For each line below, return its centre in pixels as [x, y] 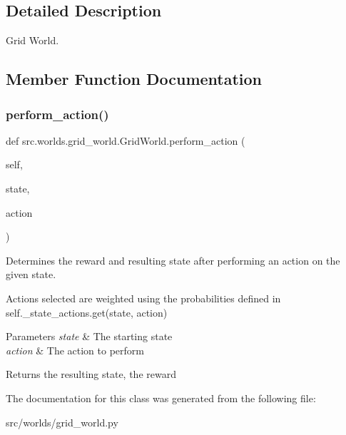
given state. [31, 274]
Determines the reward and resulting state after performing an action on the [173, 260]
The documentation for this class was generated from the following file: [161, 398]
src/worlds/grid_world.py [62, 422]
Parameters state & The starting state [89, 336]
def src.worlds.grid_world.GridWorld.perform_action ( [126, 140]
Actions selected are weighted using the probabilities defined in [143, 298]
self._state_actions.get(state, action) [87, 312]
